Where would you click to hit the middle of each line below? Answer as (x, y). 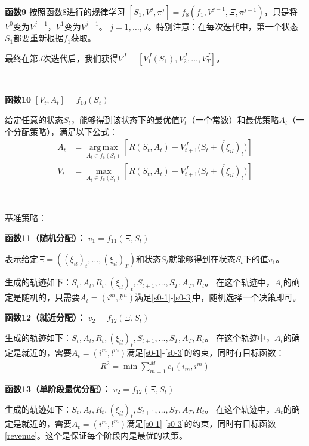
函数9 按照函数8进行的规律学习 (65, 11)
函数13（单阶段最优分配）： (58, 388)
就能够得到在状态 (202, 259)
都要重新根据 (38, 38)
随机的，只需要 (50, 297)
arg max (103, 148)
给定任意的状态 (34, 119)
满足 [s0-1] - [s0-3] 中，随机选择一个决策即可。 (218, 297)
